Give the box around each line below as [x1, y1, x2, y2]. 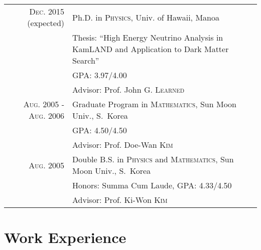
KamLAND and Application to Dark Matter [72, 43, 229, 55]
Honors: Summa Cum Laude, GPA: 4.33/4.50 [72, 179, 232, 191]
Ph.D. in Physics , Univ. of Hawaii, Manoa [72, 11, 219, 23]
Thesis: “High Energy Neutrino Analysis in [72, 32, 223, 43]
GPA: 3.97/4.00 [72, 69, 127, 81]
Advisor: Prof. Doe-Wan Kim [72, 139, 173, 150]
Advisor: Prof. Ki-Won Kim [72, 194, 168, 205]
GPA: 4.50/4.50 [72, 124, 127, 136]
